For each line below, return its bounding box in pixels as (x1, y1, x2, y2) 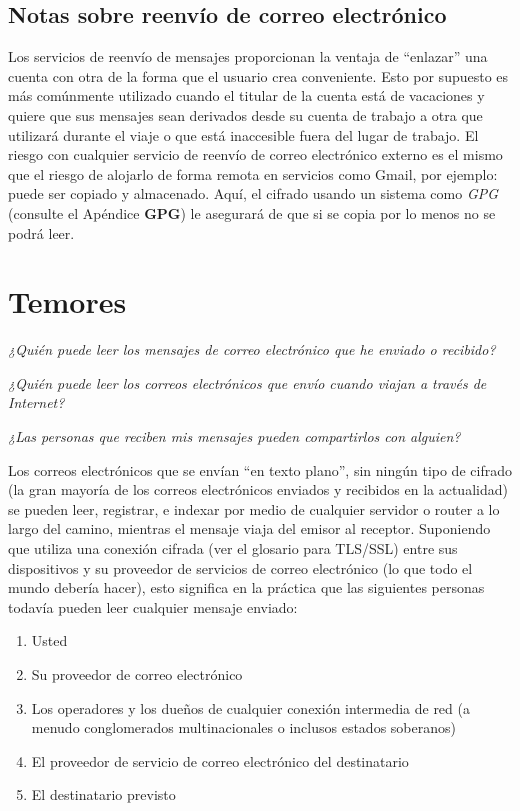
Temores (8, 281, 127, 322)
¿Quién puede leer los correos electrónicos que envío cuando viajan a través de (8, 372, 487, 393)
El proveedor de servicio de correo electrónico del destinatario (31, 750, 409, 771)
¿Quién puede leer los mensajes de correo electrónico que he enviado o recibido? (8, 339, 496, 360)
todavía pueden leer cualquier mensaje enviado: (8, 596, 298, 617)
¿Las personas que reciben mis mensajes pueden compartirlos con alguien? (8, 426, 461, 447)
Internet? (8, 392, 65, 413)
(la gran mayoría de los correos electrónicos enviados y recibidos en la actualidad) (8, 479, 508, 500)
